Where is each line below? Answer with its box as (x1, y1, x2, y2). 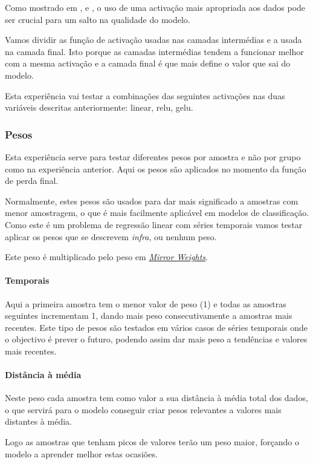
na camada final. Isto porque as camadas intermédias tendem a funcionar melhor (5, 45, 304, 57)
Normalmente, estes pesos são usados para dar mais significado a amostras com (5, 194, 298, 207)
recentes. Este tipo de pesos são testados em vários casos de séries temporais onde (5, 321, 308, 333)
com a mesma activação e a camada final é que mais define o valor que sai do (5, 57, 291, 70)
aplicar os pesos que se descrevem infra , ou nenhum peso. (5, 230, 217, 243)
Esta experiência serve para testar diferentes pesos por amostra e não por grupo (5, 150, 301, 163)
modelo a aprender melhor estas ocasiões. (5, 447, 158, 460)
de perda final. (5, 174, 59, 187)
